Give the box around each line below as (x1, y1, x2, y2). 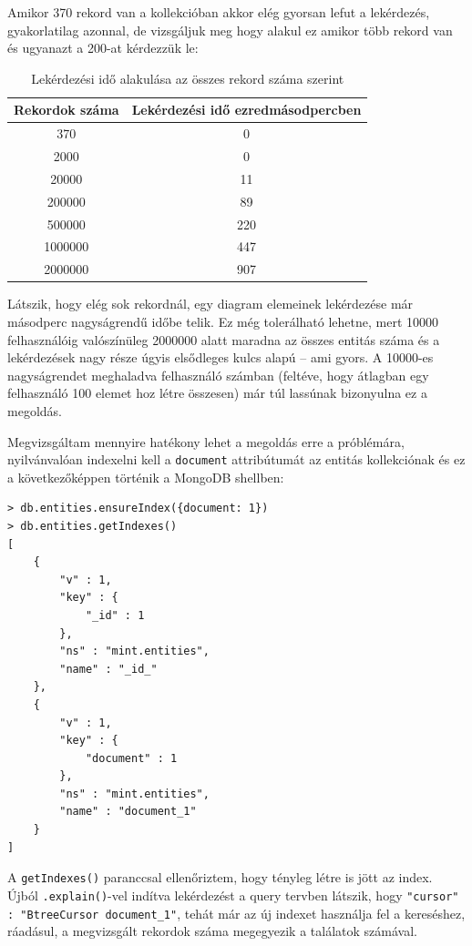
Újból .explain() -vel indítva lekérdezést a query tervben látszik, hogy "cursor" (7, 885, 459, 904)
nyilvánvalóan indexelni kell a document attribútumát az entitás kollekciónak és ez (7, 450, 466, 469)
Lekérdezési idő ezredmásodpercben (131, 100, 362, 119)
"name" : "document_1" (59, 805, 197, 819)
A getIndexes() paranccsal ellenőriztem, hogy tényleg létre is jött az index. (7, 868, 433, 887)
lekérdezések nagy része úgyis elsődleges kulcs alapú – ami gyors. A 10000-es (7, 348, 434, 367)
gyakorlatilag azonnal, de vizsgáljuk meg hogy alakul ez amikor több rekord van (7, 20, 453, 39)
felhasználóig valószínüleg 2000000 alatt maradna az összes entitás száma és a (7, 330, 440, 349)
